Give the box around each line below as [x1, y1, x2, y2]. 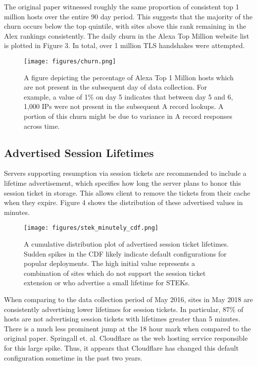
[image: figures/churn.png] [24, 57, 116, 65]
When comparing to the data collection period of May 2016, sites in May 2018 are [4, 294, 253, 304]
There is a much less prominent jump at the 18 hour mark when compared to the [4, 323, 251, 333]
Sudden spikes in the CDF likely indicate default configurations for [24, 248, 227, 259]
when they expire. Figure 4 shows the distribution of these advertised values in [4, 197, 243, 208]
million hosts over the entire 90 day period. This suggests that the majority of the [4, 11, 253, 21]
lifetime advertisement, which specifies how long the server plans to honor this [4, 177, 241, 188]
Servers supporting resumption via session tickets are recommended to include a [4, 168, 247, 178]
